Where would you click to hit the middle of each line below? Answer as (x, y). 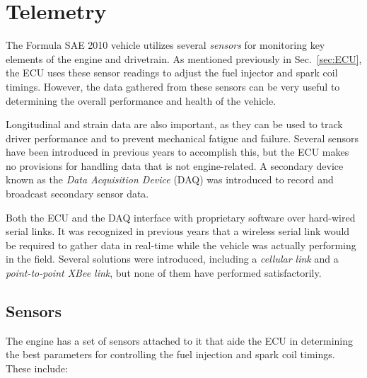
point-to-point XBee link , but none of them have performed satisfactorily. (164, 273)
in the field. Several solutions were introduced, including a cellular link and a (172, 259)
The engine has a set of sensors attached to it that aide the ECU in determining (180, 340)
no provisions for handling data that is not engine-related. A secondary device (175, 165)
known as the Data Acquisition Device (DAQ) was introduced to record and (170, 179)
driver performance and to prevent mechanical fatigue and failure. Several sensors (182, 138)
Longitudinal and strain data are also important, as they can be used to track (174, 124)
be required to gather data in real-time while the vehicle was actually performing (181, 245)
